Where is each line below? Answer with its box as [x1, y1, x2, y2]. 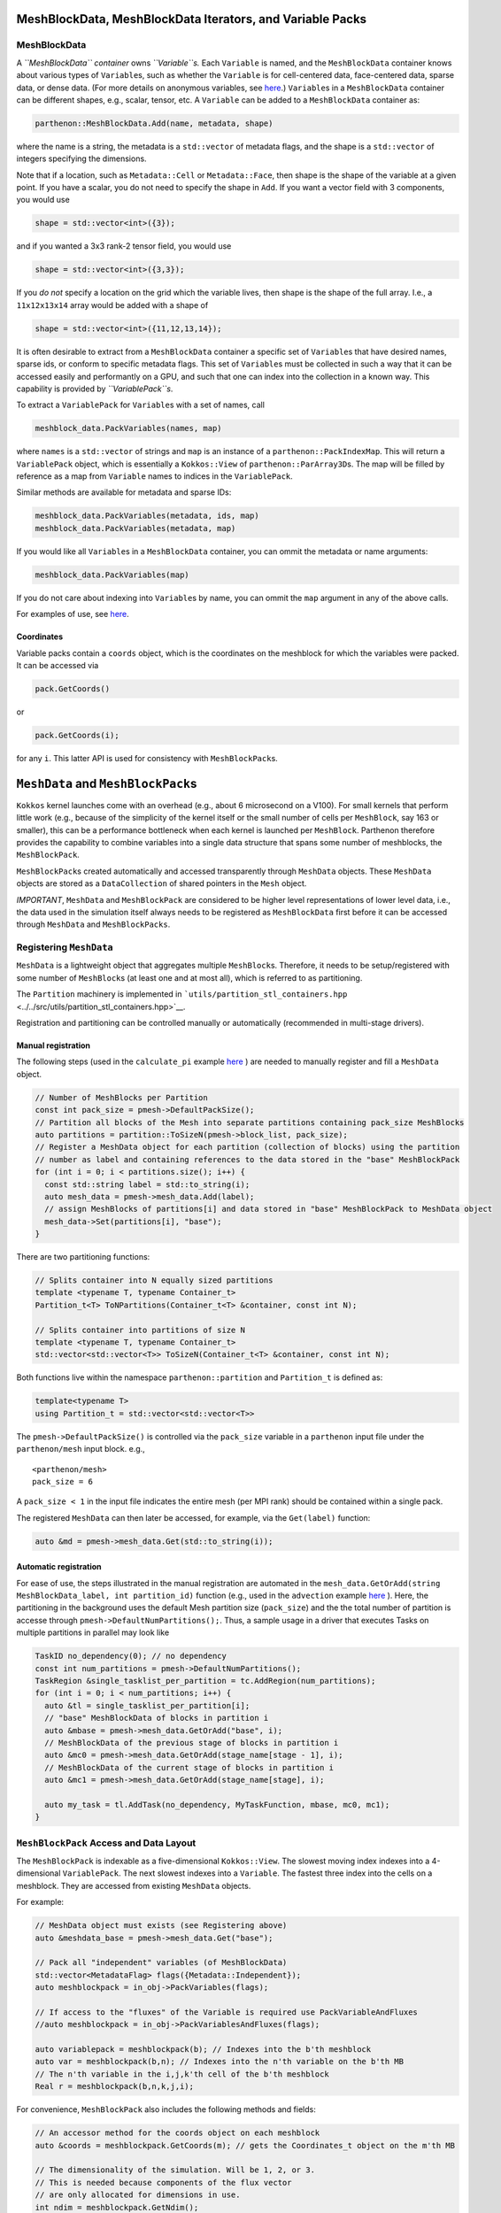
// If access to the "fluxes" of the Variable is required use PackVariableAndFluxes [35, 2007, 418, 2017]
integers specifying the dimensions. [16, 153, 147, 164]
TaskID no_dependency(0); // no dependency [35, 1651, 227, 1662]
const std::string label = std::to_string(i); [44, 1179, 250, 1190]
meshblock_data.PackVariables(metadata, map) [35, 523, 236, 533]
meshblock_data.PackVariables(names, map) [35, 423, 222, 434]
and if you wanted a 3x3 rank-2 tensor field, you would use [16, 241, 232, 251]
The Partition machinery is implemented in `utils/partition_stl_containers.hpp [16, 989, 348, 999]
